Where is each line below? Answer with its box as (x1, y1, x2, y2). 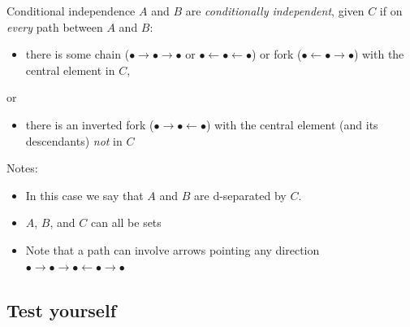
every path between (6, 18, 103, 35)
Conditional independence (6, 2, 136, 19)
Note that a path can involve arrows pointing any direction (25, 241, 320, 258)
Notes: (6, 159, 38, 177)
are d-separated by (194, 186, 287, 203)
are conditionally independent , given (185, 2, 365, 19)
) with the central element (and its (205, 116, 378, 133)
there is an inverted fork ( (25, 116, 154, 133)
